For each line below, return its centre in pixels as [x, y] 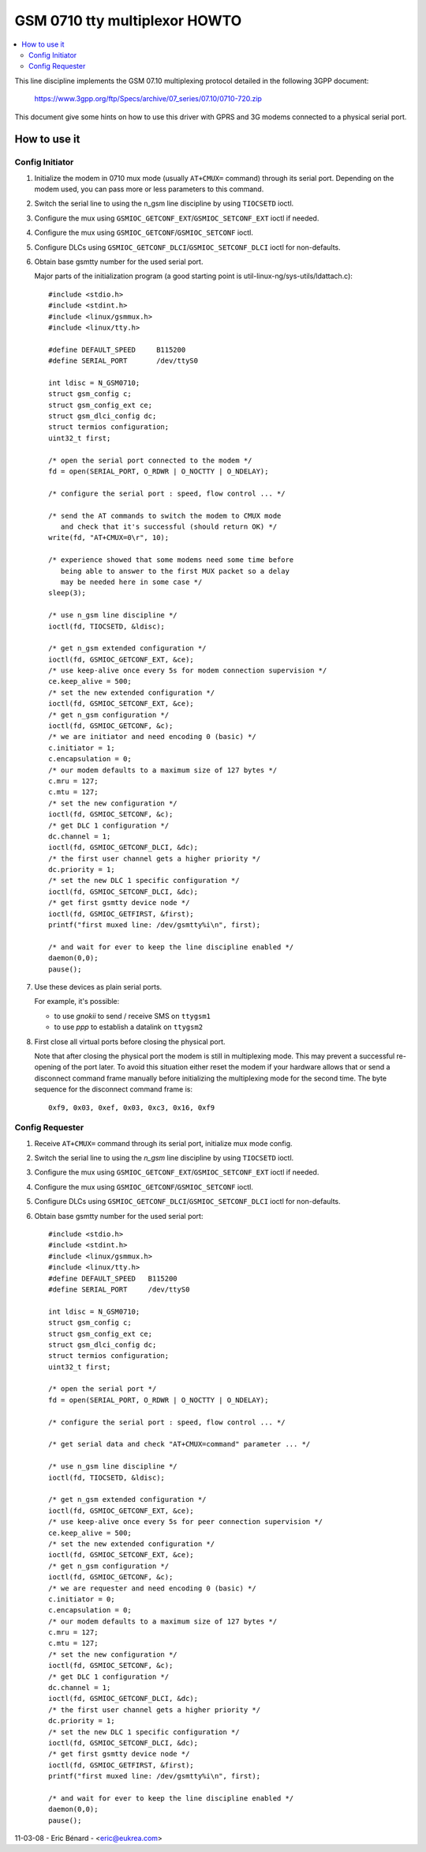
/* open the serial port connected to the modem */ [150, 460]
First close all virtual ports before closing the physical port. [130, 1041]
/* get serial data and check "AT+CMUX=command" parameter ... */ [179, 1444]
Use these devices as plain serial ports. [98, 987]
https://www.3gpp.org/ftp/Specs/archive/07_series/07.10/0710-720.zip [148, 99]
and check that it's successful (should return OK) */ [169, 526]
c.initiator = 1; [82, 748]
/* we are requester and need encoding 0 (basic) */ [152, 1588]
